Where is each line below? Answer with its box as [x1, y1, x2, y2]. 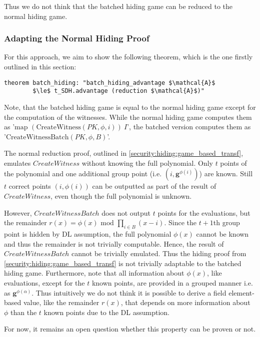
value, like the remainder [23, 297, 99, 308]
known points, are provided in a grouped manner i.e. [91, 278, 253, 288]
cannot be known [196, 229, 249, 239]
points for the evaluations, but [157, 207, 250, 218]
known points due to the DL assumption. [43, 307, 170, 317]
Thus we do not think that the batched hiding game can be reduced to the [4, 1, 233, 11]
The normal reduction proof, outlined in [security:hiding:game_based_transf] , [4, 148, 243, 158]
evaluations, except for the [4, 278, 85, 288]
